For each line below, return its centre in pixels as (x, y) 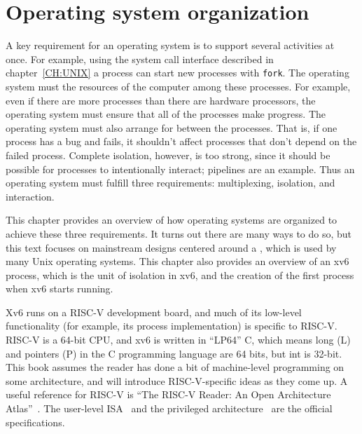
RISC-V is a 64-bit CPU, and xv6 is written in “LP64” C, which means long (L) (178, 340)
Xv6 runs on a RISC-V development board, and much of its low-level (154, 312)
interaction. (30, 196)
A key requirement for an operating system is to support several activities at (170, 45)
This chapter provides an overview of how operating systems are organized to (172, 220)
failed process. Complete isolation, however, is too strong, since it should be (168, 155)
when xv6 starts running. (60, 289)
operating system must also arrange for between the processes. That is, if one (172, 127)
